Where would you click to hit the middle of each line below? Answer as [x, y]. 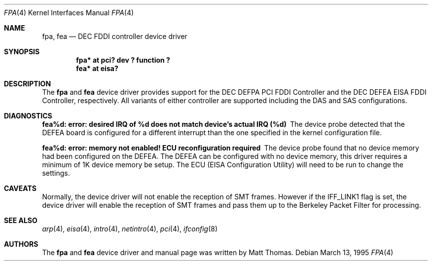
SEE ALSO [21, 220]
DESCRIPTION [28, 84]
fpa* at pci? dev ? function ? [123, 60]
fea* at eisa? [97, 68]
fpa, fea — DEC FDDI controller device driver [115, 36]
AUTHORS [21, 244]
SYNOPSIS [22, 52]
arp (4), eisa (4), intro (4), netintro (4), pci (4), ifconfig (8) [130, 229]
